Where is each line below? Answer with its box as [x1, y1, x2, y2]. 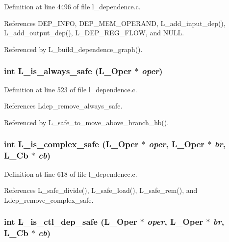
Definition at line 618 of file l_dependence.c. [4, 168, 137, 179]
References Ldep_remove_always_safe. [4, 101, 123, 111]
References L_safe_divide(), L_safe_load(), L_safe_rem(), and [4, 185, 198, 195]
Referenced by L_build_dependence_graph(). [4, 44, 143, 54]
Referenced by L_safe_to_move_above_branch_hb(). [4, 117, 169, 127]
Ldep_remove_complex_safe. [4, 194, 94, 205]
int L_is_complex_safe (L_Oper [4, 138, 139, 150]
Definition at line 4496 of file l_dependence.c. [4, 1, 141, 11]
